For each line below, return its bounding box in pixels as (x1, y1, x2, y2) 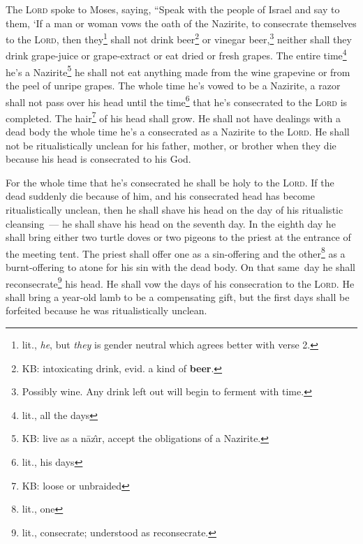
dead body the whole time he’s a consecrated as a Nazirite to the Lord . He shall (6, 124, 350, 139)
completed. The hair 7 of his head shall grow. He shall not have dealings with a (6, 108, 341, 125)
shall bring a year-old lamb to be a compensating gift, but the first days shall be (6, 289, 350, 304)
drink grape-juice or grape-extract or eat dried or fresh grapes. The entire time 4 (6, 46, 347, 63)
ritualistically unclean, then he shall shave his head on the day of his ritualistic (6, 203, 343, 216)
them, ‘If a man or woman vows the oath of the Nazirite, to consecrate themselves (6, 15, 357, 30)
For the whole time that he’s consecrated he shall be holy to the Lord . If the (6, 175, 334, 189)
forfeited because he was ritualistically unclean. (6, 303, 207, 318)
